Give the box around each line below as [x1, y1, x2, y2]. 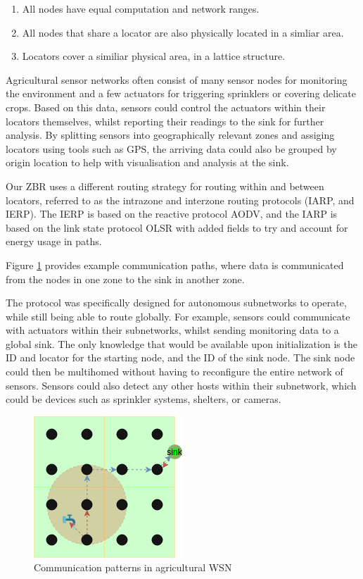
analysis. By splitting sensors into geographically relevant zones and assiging [6, 127, 335, 142]
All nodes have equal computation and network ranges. [22, 1, 260, 15]
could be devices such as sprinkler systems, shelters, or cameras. [6, 392, 281, 406]
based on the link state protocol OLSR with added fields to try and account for [6, 220, 348, 235]
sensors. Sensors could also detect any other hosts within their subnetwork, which [6, 378, 357, 392]
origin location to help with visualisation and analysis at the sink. [6, 155, 289, 170]
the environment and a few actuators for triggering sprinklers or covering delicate [6, 86, 356, 101]
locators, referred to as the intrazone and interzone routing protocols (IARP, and [6, 192, 355, 207]
